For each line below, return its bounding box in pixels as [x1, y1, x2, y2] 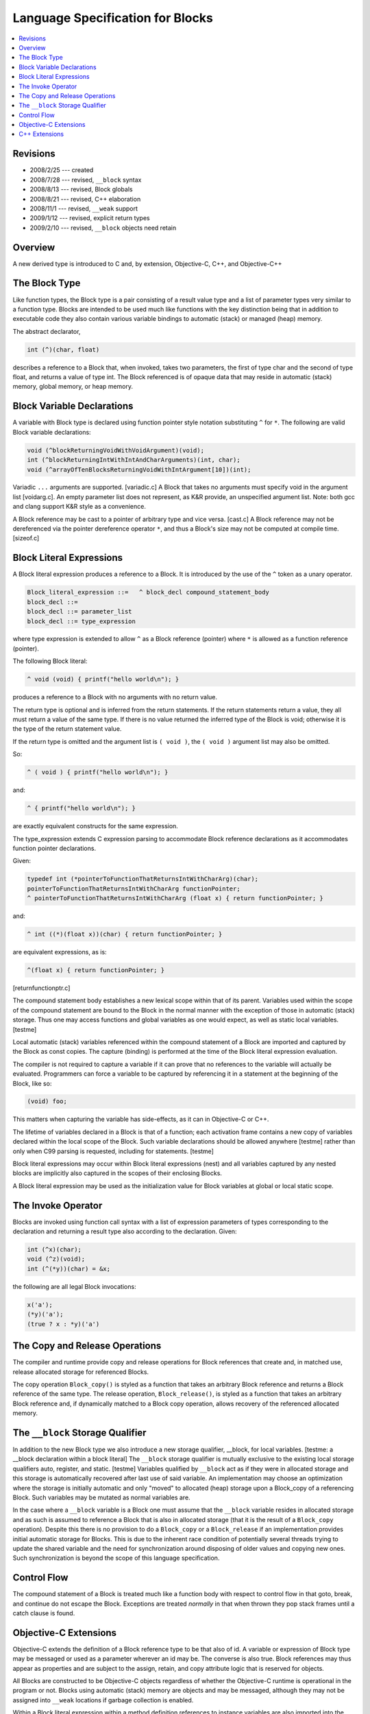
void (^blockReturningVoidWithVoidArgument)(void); [27, 446, 205, 454]
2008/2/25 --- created [29, 166, 94, 174]
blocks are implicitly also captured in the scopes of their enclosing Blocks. [12, 1169, 223, 1177]
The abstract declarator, [12, 327, 81, 335]
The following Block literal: [12, 657, 88, 665]
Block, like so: [12, 1079, 52, 1087]
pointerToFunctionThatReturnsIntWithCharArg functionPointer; [27, 884, 241, 893]
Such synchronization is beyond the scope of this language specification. [12, 1554, 220, 1562]
